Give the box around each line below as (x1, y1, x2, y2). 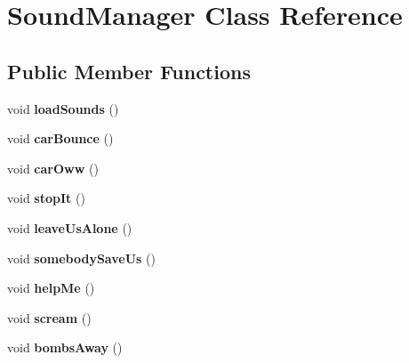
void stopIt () (7, 189, 85, 207)
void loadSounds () (7, 99, 119, 117)
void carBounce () (7, 129, 114, 148)
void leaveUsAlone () (7, 218, 132, 237)
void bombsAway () (7, 338, 123, 357)
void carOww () (7, 158, 99, 177)
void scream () (7, 308, 92, 327)
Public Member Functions (7, 57, 251, 85)
